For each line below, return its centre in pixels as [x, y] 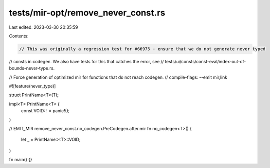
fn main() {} [21, 160]
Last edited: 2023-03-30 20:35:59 [44, 27]
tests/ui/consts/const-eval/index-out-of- [205, 61]
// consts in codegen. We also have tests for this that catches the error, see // [86, 61]
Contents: [19, 36]
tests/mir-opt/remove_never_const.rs [87, 13]
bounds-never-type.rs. [32, 68]
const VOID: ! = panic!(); [45, 111]
